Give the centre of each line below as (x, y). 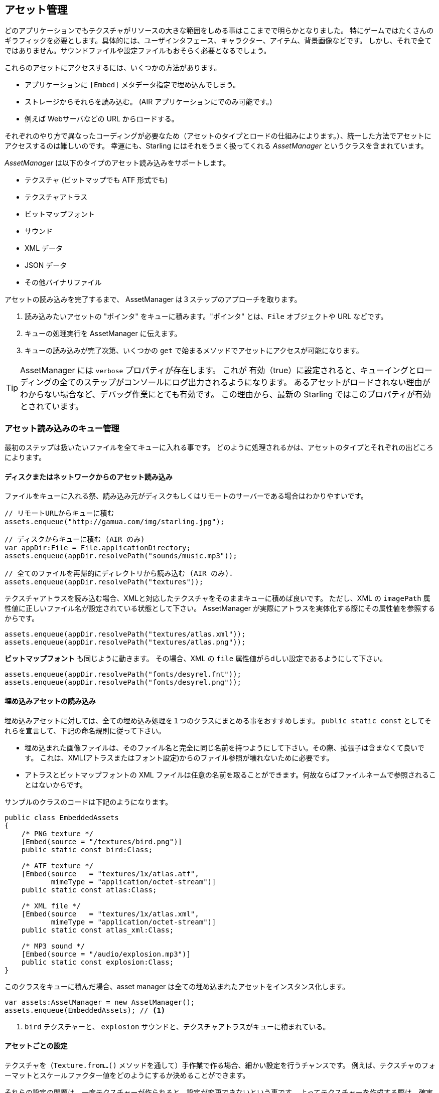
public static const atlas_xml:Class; (98, 930)
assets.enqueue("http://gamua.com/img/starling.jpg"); (115, 522)
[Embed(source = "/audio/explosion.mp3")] (106, 954)
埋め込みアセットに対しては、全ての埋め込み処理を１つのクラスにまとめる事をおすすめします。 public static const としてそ (218, 720)
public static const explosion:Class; (98, 962)
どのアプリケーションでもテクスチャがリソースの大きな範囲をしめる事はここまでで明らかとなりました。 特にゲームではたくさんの (219, 31)
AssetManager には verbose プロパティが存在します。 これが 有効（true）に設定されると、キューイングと (218, 370)
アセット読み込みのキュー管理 (62, 428)
